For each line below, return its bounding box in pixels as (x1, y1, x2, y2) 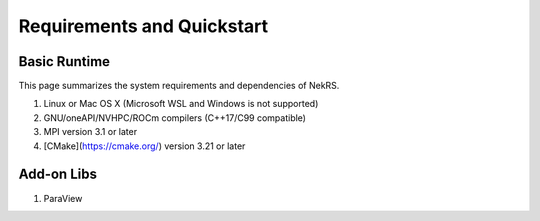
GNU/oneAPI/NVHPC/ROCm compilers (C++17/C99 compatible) (43, 111, 307, 124)
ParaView (43, 192, 83, 204)
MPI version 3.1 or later (43, 126, 138, 138)
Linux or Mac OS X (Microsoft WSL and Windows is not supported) (43, 98, 319, 110)
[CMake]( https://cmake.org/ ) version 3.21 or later (43, 140, 246, 152)
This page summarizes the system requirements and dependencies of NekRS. (18, 80, 340, 92)
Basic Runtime (18, 53, 110, 70)
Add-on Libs (18, 166, 97, 183)
